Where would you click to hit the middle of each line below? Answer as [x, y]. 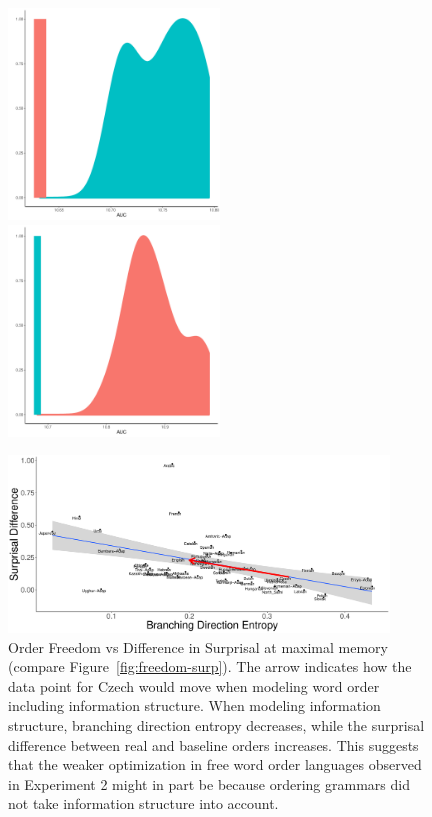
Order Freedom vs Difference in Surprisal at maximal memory [198, 646]
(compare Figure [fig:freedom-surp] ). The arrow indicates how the [210, 666]
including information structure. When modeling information [194, 705]
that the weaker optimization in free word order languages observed [215, 764]
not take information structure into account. [143, 803]
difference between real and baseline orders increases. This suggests [213, 744]
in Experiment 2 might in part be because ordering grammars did [209, 783]
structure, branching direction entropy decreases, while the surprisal [216, 724]
